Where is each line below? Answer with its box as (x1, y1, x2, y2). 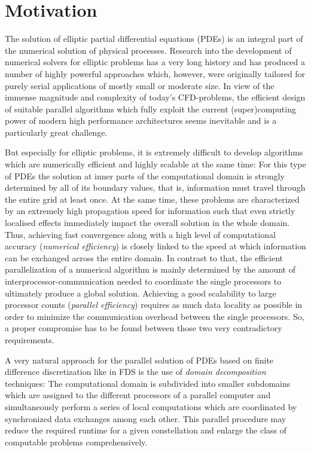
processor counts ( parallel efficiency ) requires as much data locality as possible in (5, 298, 303, 311)
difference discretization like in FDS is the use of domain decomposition (5, 365, 266, 378)
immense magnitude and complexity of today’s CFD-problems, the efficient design (5, 91, 306, 103)
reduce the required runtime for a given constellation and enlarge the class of (5, 424, 287, 436)
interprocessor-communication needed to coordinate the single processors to (5, 275, 282, 287)
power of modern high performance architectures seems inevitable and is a (5, 114, 277, 127)
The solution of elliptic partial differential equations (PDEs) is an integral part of (5, 32, 303, 45)
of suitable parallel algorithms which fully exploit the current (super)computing (5, 102, 296, 115)
